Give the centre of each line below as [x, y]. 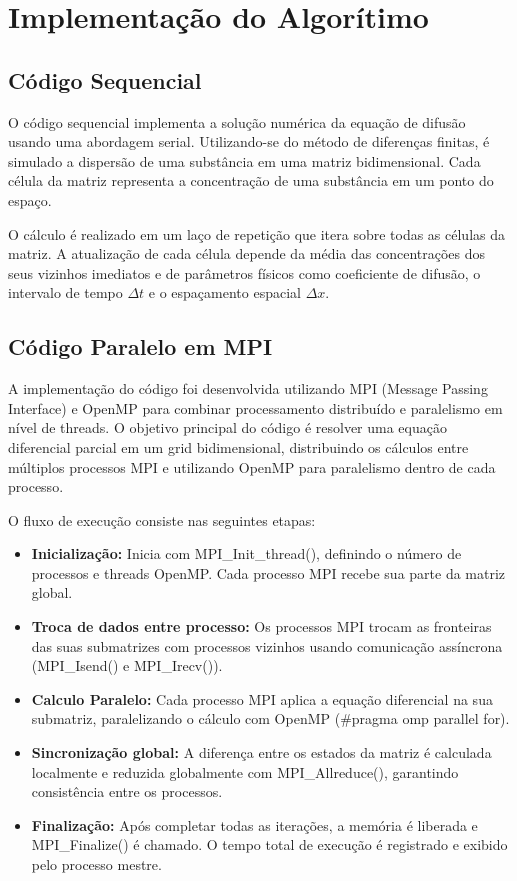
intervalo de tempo [65, 292]
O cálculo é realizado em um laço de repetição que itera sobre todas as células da [256, 233]
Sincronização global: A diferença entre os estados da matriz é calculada [261, 752]
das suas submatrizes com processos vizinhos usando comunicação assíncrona [267, 645]
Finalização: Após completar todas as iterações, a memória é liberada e [254, 824]
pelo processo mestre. [96, 864]
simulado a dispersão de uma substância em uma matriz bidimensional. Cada [244, 160]
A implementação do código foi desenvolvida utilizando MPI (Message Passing [248, 388]
